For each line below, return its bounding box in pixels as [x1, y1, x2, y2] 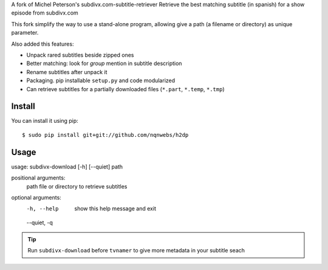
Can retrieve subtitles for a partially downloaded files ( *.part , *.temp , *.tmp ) [26, 85, 225, 92]
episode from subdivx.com [11, 9, 78, 16]
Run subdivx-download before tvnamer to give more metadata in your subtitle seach [27, 247, 245, 254]
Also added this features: [11, 40, 74, 47]
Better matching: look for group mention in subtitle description [26, 60, 182, 67]
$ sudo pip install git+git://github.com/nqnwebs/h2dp [22, 131, 189, 138]
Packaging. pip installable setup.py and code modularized [26, 77, 176, 85]
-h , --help [26, 206, 59, 212]
